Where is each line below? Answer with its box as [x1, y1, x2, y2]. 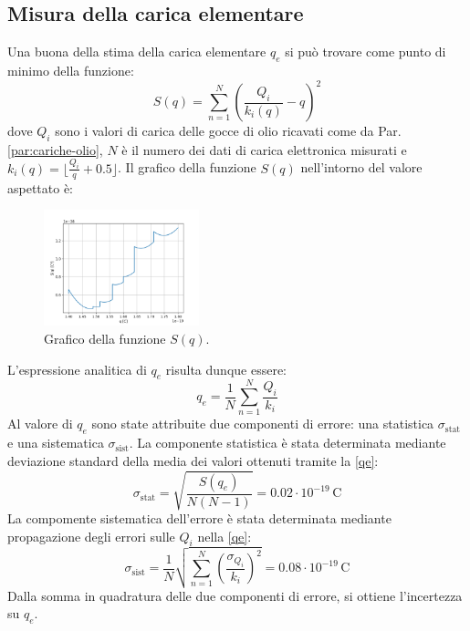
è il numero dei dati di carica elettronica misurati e [121, 140, 407, 159]
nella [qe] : [197, 526, 252, 545]
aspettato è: [7, 178, 74, 197]
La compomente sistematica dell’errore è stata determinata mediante [7, 509, 392, 527]
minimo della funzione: [7, 61, 134, 79]
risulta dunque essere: [165, 359, 287, 378]
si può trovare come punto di [285, 42, 446, 61]
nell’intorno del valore [300, 158, 423, 177]
